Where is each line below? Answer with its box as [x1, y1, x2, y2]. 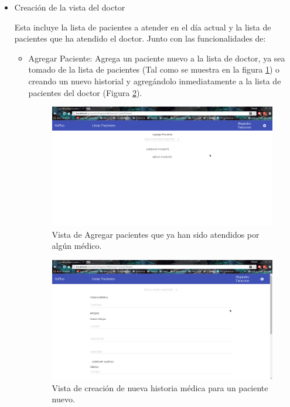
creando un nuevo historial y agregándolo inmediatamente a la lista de [28, 74, 281, 87]
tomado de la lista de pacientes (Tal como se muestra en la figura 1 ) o [28, 63, 280, 76]
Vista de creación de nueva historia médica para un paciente [52, 381, 268, 394]
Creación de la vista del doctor [14, 1, 125, 13]
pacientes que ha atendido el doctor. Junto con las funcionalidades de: [14, 32, 266, 45]
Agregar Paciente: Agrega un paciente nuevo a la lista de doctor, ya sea [28, 52, 285, 64]
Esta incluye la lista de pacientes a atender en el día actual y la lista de [14, 20, 271, 33]
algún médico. [52, 240, 102, 252]
